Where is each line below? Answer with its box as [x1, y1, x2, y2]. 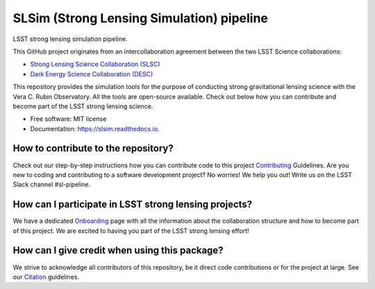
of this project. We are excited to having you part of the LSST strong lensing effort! [12, 226, 249, 235]
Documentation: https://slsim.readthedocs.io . [30, 124, 160, 133]
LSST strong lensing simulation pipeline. [12, 35, 128, 43]
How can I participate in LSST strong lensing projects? [12, 199, 253, 210]
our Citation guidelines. [12, 272, 80, 281]
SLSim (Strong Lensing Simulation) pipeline [12, 10, 269, 26]
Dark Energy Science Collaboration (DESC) [30, 69, 153, 78]
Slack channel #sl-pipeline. [12, 181, 91, 189]
